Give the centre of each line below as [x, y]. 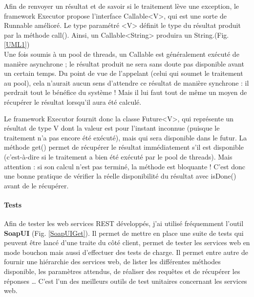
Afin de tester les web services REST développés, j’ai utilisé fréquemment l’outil [124, 223]
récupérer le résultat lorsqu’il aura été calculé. [73, 102]
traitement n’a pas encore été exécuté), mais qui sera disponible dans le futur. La [126, 137]
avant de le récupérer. [36, 185]
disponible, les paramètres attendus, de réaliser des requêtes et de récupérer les [122, 271]
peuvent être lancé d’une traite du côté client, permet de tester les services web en [127, 242]
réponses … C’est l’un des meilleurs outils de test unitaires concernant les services [126, 281]
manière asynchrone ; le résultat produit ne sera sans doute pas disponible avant [124, 63]
